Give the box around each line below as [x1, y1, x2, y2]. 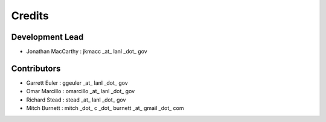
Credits [11, 9, 50, 22]
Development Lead [11, 32, 84, 42]
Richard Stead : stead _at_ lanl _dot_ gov [26, 96, 126, 103]
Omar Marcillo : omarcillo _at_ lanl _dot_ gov [26, 88, 135, 95]
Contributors [11, 63, 61, 73]
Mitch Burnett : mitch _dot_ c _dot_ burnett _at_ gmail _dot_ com [26, 105, 184, 112]
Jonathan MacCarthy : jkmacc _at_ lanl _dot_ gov [26, 48, 147, 55]
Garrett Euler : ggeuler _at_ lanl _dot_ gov [26, 79, 128, 87]
